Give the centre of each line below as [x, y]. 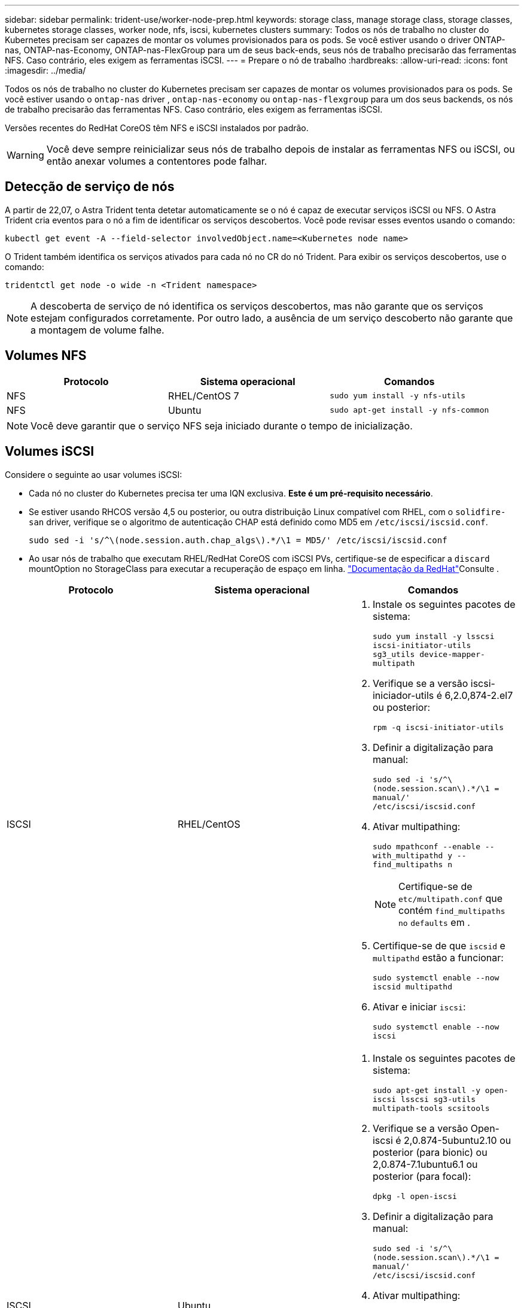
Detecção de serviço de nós [90, 187]
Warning [25, 155]
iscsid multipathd [412, 986]
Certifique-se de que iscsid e [439, 945]
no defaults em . [434, 922]
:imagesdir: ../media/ [45, 70]
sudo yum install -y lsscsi [433, 636]
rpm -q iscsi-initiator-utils [438, 727]
